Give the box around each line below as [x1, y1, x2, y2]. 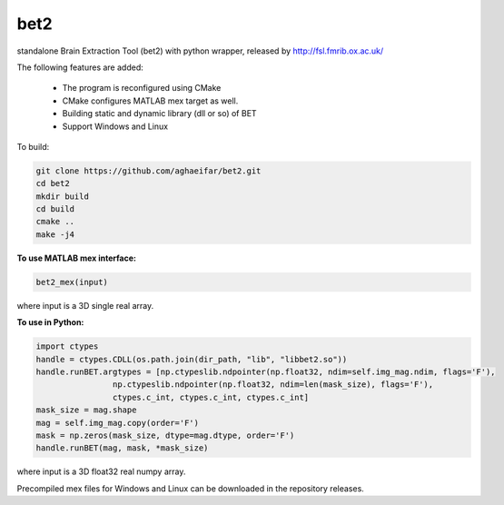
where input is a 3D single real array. [16, 300, 154, 311]
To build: [16, 141, 50, 152]
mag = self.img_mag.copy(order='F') [35, 418, 200, 428]
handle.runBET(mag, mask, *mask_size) [35, 443, 209, 453]
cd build [35, 204, 75, 214]
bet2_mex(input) [35, 277, 109, 287]
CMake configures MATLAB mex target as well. [62, 95, 239, 106]
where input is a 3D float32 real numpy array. [16, 466, 186, 477]
